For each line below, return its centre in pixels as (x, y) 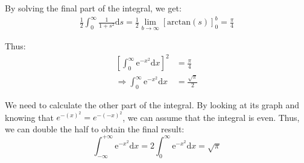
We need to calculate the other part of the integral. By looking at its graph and (152, 105)
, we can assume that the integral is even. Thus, (211, 117)
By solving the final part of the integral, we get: (93, 8)
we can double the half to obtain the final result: (95, 128)
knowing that (29, 117)
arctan (179, 23)
